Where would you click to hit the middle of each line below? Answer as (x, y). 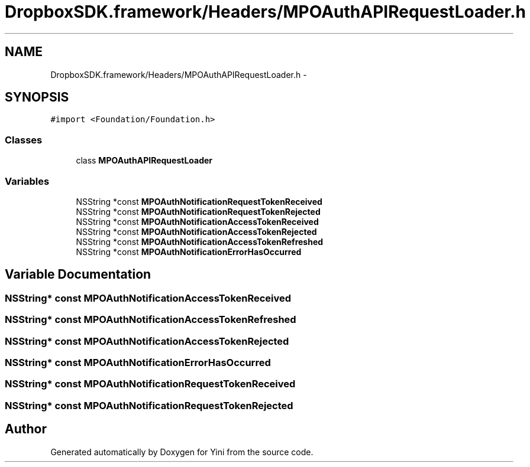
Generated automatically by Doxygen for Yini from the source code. (182, 452)
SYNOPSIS (37, 97)
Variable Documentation (78, 275)
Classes (24, 140)
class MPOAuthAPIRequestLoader (144, 161)
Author (26, 429)
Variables (27, 181)
